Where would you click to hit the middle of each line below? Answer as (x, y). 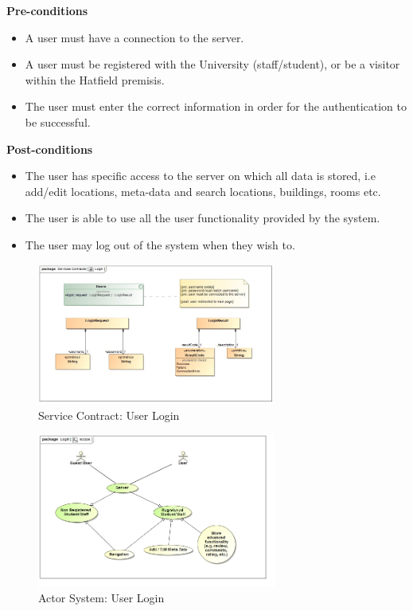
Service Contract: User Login (109, 415)
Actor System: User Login (101, 598)
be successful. (58, 121)
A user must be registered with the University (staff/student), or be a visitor (212, 64)
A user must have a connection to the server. (134, 37)
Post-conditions (50, 149)
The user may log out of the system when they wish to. (160, 244)
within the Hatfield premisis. (95, 79)
